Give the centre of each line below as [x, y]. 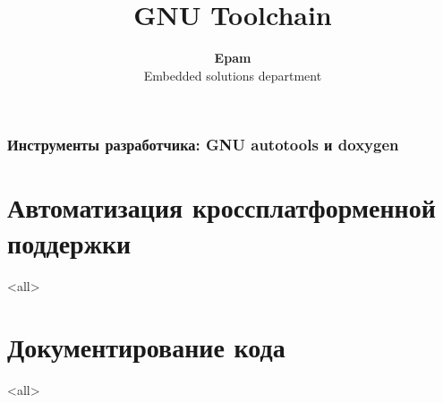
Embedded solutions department [233, 75]
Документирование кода [146, 347]
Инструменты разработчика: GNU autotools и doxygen [203, 145]
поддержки [69, 242]
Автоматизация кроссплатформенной [221, 207]
